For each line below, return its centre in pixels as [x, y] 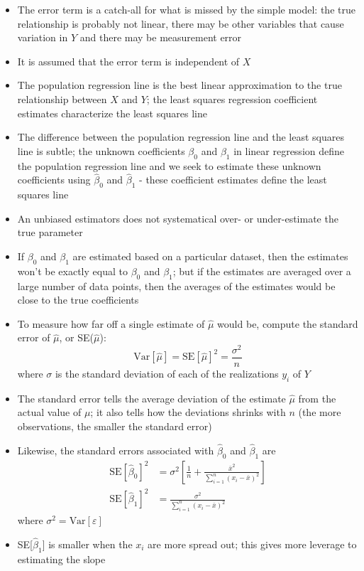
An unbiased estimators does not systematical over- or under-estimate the [178, 218]
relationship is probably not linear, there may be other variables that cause [181, 23]
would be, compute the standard [288, 323]
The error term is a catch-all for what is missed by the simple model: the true [186, 9]
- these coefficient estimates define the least [233, 180]
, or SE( [77, 337]
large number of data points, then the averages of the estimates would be [176, 285]
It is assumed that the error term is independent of [128, 61]
